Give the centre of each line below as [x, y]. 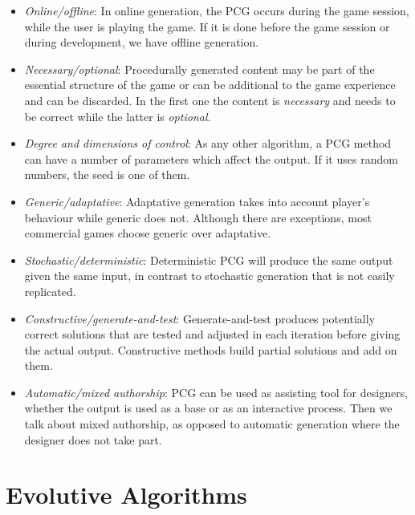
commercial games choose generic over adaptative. [148, 233]
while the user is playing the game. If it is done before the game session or [207, 26]
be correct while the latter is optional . [118, 116]
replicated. [50, 291]
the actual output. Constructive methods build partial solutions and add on [211, 349]
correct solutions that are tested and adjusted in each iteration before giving [212, 334]
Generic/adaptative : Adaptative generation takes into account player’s [197, 201]
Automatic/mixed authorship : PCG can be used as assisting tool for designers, [216, 392]
